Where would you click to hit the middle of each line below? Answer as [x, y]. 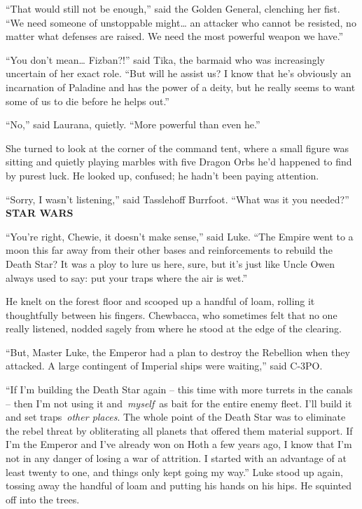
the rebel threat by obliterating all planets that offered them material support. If [179, 430]
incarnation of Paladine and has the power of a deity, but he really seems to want [181, 87]
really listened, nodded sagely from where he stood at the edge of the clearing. [174, 328]
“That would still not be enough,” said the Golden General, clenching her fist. [173, 8]
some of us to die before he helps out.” [88, 101]
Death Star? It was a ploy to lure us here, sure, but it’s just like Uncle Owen [170, 263]
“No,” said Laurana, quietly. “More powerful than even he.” [133, 124]
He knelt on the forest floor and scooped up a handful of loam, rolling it [160, 301]
